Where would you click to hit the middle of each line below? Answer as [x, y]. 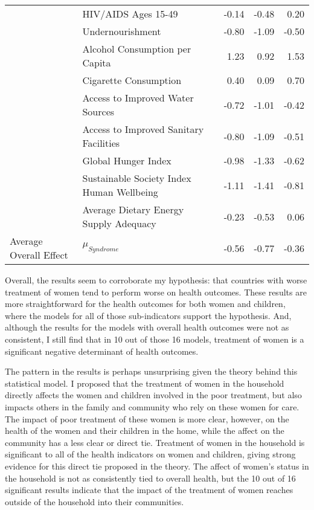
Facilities [101, 143]
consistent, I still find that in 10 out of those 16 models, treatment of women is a [155, 339]
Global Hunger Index [127, 160]
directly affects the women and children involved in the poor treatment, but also [153, 395]
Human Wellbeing [120, 192]
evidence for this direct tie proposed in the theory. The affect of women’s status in [157, 466]
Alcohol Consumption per [137, 49]
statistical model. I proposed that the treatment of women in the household [145, 383]
